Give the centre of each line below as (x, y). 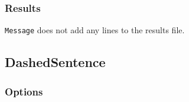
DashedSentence (55, 62)
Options (24, 91)
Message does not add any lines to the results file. (95, 30)
